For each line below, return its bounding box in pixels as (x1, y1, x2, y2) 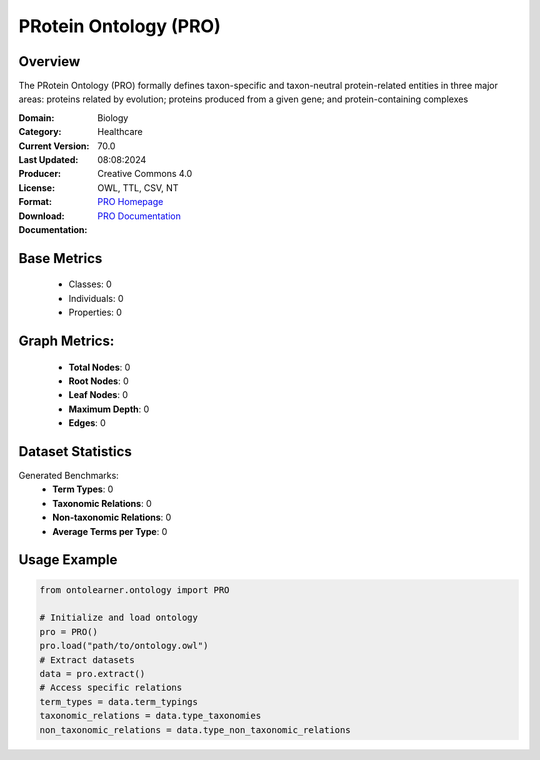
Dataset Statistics (18, 443, 132, 460)
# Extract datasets (39, 654, 135, 665)
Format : (18, 196, 52, 208)
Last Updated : (18, 154, 79, 166)
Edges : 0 (68, 417, 107, 429)
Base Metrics (18, 250, 103, 267)
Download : (18, 210, 65, 222)
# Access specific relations (39, 682, 183, 694)
